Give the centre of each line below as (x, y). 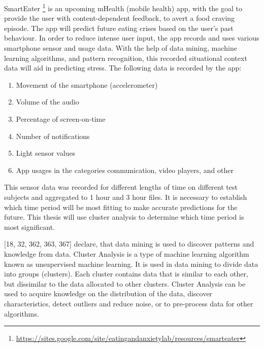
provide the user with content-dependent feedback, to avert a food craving (120, 18)
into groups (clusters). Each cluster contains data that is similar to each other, (126, 274)
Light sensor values (46, 153)
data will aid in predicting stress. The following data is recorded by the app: (123, 68)
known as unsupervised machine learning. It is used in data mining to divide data (131, 264)
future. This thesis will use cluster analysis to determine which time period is (124, 217)
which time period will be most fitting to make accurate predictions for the (121, 207)
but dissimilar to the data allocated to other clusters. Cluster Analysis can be (125, 283)
